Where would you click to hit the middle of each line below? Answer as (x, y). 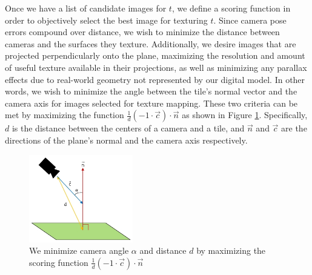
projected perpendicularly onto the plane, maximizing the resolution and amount (155, 55)
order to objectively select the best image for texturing (106, 20)
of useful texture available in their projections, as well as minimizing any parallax (156, 67)
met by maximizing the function (65, 115)
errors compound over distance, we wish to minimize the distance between (142, 32)
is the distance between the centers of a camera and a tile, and (128, 128)
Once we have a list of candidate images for (86, 8)
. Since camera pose (250, 20)
